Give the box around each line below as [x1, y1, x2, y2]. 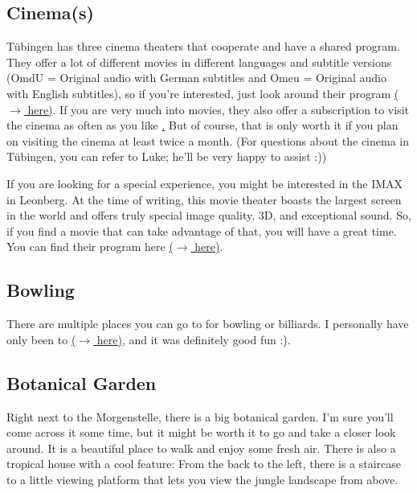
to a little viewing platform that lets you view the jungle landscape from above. [6, 470, 399, 487]
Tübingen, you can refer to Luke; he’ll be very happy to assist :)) [6, 148, 327, 165]
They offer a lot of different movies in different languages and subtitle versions [6, 53, 392, 70]
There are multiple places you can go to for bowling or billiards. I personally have [6, 315, 409, 332]
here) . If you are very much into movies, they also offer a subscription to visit [27, 101, 409, 117]
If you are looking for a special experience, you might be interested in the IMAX [6, 175, 403, 191]
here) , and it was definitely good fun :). [96, 331, 291, 347]
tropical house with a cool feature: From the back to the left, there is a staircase [6, 455, 402, 472]
